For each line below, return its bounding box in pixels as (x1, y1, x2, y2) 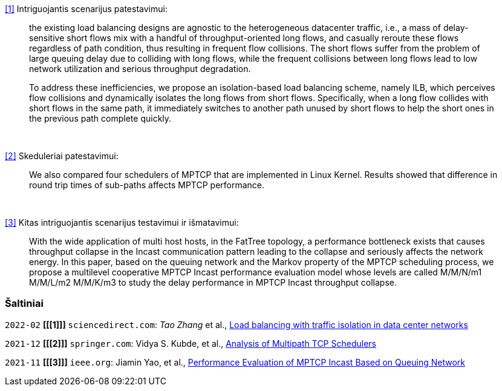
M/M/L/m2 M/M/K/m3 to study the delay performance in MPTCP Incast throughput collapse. (29, 277, 397, 287)
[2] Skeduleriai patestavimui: (5, 151, 119, 161)
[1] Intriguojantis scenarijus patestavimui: (5, 4, 168, 14)
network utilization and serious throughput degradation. (29, 64, 251, 74)
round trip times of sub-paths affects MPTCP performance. (29, 180, 265, 190)
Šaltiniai (5, 297, 44, 310)
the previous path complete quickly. (29, 113, 172, 123)
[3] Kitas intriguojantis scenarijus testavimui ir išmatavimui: (5, 217, 239, 228)
